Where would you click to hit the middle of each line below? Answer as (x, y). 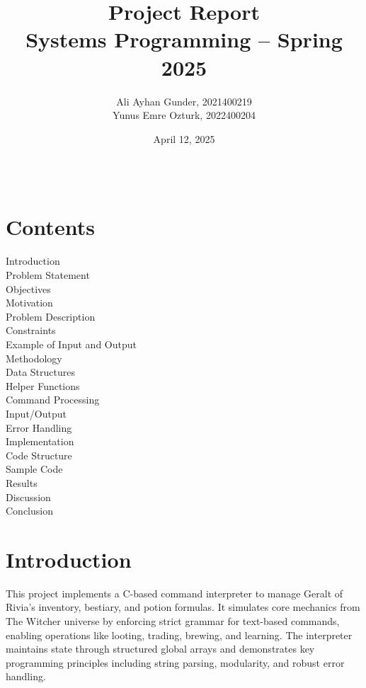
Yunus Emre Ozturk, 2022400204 (184, 115)
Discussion (28, 497)
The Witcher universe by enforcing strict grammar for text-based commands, (173, 621)
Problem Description (51, 316)
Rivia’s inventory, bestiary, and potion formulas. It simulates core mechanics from (183, 607)
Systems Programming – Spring (184, 39)
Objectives (28, 288)
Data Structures (40, 372)
